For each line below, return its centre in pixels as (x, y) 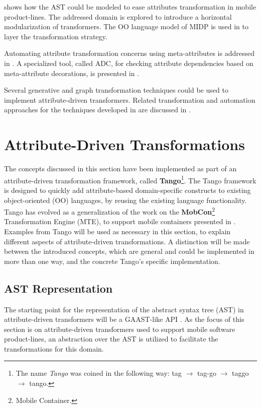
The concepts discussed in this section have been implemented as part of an (120, 168)
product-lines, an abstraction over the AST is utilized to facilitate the (111, 339)
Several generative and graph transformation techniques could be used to (116, 90)
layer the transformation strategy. (56, 36)
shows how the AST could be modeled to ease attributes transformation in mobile (130, 7)
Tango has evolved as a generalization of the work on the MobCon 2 (110, 211)
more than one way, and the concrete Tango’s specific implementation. (112, 261)
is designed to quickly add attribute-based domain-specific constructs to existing (127, 190)
